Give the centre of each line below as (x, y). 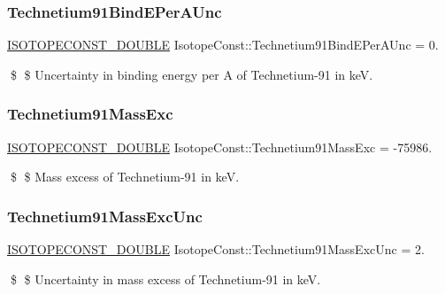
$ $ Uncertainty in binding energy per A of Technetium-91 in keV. (192, 74)
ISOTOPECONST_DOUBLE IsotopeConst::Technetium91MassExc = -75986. (220, 147)
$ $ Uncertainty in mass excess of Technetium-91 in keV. (165, 279)
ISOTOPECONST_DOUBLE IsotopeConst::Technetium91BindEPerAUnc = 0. (223, 45)
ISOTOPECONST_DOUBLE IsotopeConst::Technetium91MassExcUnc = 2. (216, 249)
